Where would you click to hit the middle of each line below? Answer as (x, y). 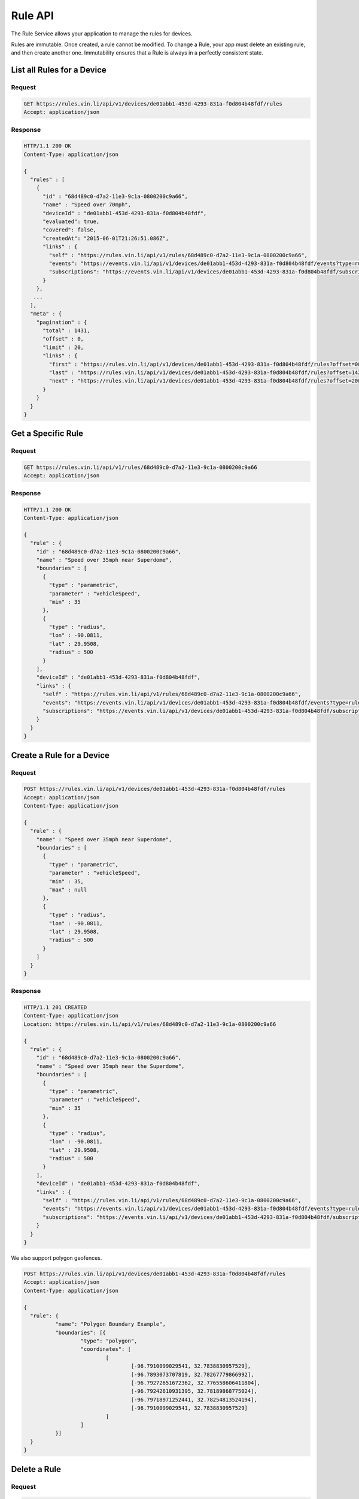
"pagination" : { (62, 322)
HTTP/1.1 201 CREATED (55, 1008)
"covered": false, (70, 230)
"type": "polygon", (109, 1341)
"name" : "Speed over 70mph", (87, 205)
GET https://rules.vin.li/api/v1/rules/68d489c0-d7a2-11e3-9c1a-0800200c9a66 (140, 467)
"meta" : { (46, 314)
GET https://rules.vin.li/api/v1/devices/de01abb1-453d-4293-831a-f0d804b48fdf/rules (153, 104)
